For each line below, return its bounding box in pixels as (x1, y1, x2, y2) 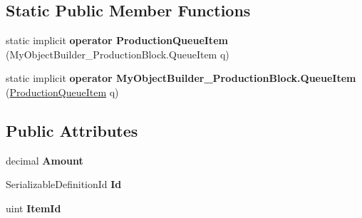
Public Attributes (6, 119, 138, 141)
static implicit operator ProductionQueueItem (6, 33, 228, 48)
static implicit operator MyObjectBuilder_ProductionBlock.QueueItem (6, 71, 356, 85)
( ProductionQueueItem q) (6, 84, 119, 99)
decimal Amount (6, 152, 83, 167)
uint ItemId (6, 200, 61, 215)
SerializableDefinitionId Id (6, 177, 122, 192)
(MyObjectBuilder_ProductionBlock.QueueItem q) (6, 46, 229, 61)
